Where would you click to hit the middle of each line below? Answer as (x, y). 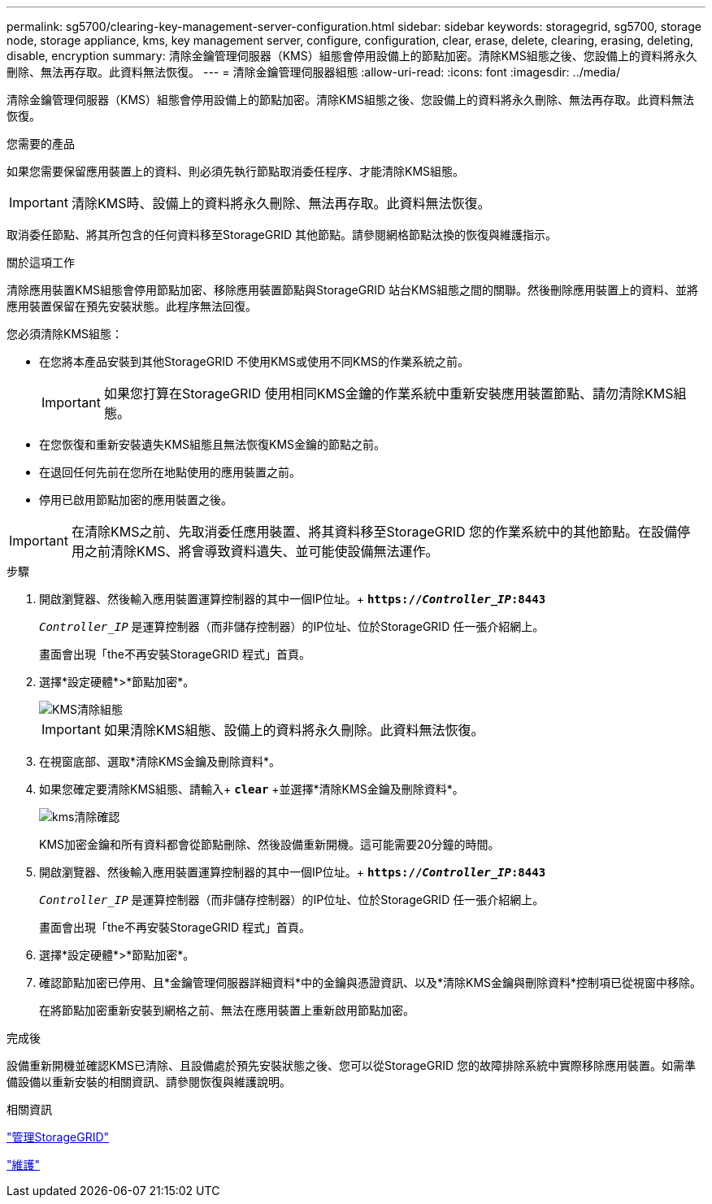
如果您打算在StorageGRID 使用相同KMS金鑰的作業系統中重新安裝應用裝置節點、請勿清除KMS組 (395, 393)
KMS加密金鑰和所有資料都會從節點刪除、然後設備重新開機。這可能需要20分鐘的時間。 (269, 844)
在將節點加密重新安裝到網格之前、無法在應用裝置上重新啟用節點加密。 (227, 1010)
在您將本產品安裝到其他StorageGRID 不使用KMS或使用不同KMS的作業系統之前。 (254, 361)
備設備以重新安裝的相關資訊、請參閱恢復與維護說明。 (149, 1082)
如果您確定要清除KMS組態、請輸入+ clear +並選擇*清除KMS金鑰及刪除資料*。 (252, 789)
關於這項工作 (41, 262)
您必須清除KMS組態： (65, 334)
